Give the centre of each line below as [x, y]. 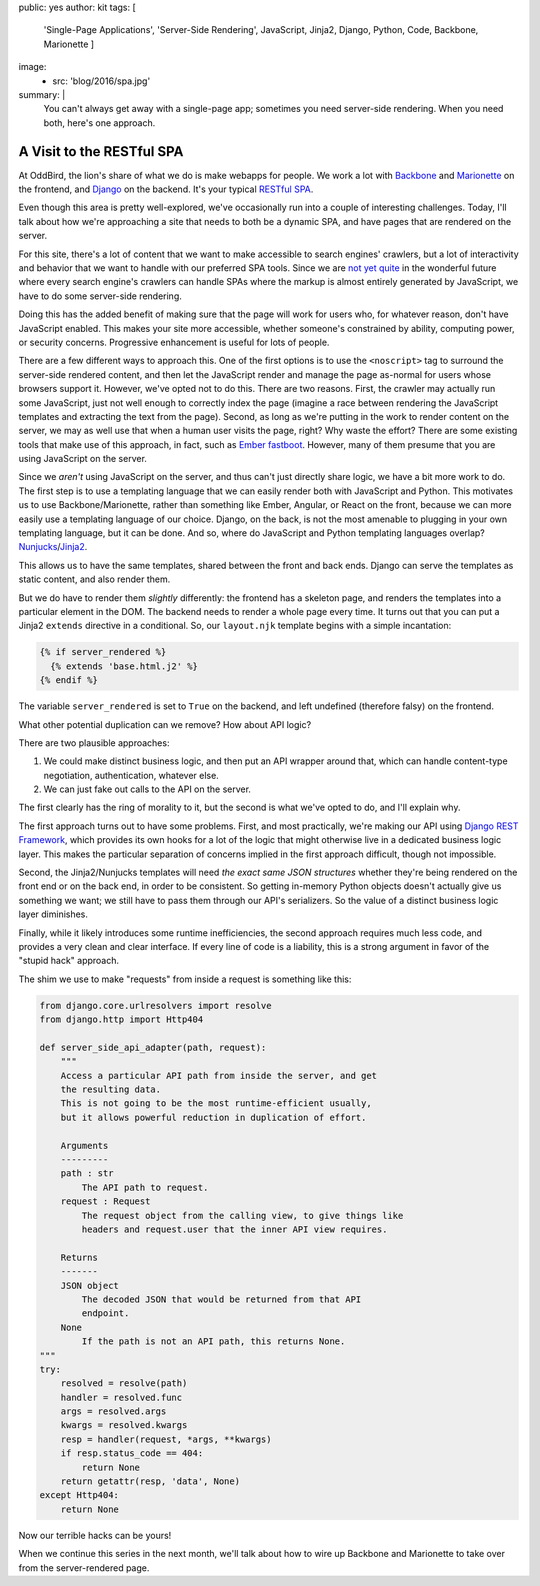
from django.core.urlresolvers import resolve [155, 1005]
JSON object [90, 1285]
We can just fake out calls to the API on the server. [147, 789]
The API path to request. [145, 1187]
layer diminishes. [53, 914]
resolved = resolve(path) [124, 1383]
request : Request [105, 1201]
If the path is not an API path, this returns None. [213, 1341]
